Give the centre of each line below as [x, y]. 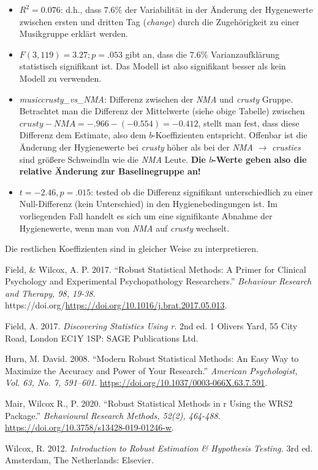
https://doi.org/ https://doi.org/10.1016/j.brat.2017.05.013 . [116, 305]
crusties [286, 147]
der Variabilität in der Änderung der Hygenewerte [219, 9]
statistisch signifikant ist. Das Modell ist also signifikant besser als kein [153, 66]
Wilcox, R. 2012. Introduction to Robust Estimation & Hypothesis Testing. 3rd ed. [159, 448]
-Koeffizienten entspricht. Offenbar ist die [230, 135]
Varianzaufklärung [245, 54]
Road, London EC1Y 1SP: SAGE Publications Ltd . [102, 338]
